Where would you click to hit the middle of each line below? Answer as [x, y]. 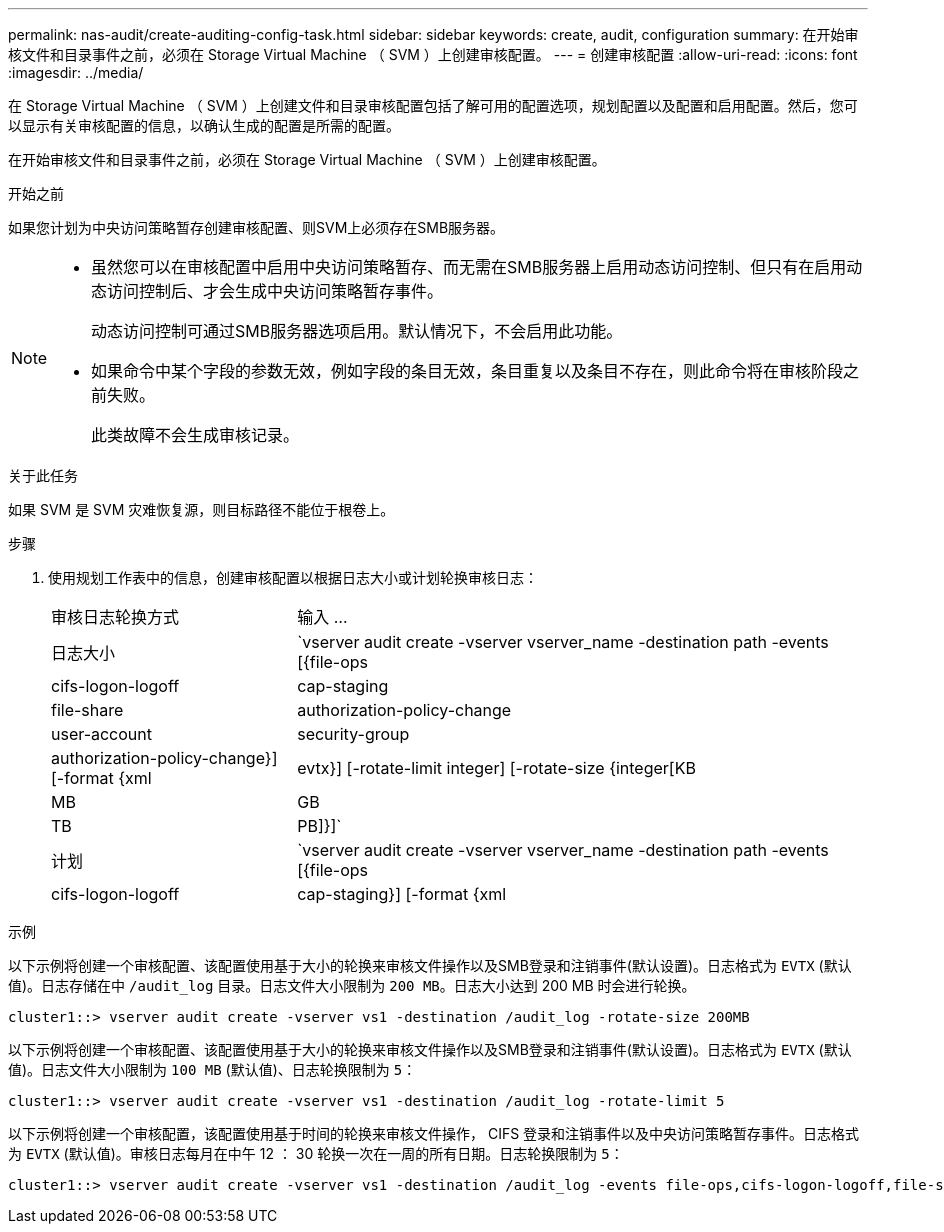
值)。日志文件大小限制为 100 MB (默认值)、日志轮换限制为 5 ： [212, 1069]
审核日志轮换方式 [115, 617]
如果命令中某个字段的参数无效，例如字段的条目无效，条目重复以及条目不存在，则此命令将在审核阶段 [467, 371]
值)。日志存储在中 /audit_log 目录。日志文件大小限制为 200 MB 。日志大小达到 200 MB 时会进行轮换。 [352, 985]
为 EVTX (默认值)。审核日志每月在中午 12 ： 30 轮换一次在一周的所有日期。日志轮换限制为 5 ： [316, 1153]
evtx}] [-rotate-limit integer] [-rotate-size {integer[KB [496, 768]
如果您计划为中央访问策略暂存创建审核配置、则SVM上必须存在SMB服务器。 [256, 227]
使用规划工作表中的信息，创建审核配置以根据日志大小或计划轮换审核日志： [293, 577]
